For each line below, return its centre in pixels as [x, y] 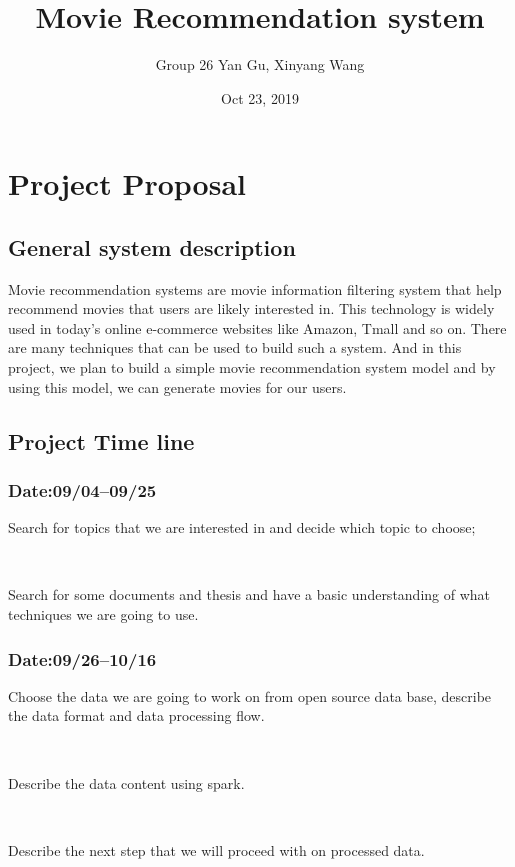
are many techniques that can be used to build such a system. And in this [235, 347]
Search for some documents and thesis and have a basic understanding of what [249, 594]
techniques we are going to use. [103, 614]
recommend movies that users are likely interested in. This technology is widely [251, 308]
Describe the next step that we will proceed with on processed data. [216, 849]
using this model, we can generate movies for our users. [177, 386]
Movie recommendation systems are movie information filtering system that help [255, 288]
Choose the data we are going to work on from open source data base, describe [250, 695]
